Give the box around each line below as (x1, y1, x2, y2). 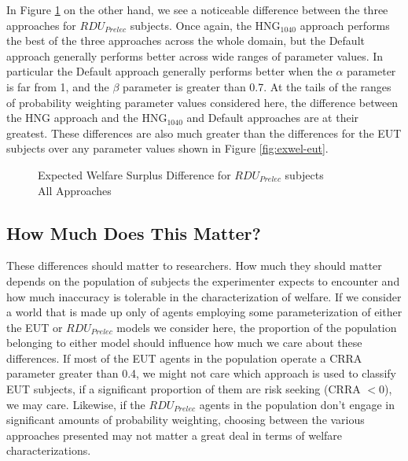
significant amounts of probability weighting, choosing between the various (6, 411, 365, 428)
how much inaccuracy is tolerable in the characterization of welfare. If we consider (6, 288, 402, 304)
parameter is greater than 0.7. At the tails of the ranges (123, 78, 391, 94)
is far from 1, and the (6, 78, 109, 94)
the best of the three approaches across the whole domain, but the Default (6, 32, 365, 49)
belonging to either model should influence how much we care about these (6, 334, 362, 351)
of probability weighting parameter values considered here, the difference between (6, 94, 399, 110)
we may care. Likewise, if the (6, 396, 145, 412)
